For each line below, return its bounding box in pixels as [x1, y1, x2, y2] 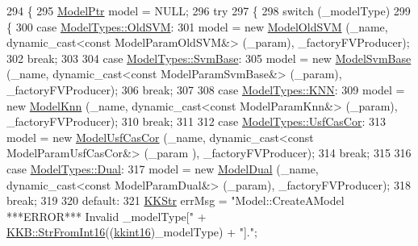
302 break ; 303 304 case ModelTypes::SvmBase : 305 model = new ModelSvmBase [6, 49, 412, 66]
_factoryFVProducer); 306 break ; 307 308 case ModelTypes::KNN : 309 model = [6, 81, 405, 98]
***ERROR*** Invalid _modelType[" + [6, 207, 207, 224]
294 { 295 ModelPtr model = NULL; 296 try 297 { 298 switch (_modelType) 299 [6, 2, 411, 19]
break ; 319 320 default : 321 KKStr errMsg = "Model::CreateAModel [6, 192, 345, 209]
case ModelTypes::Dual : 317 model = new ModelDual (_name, [6, 160, 319, 177]
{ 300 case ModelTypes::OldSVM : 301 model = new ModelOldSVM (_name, [6, 18, 388, 35]
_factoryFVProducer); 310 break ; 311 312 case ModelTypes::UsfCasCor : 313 [6, 113, 386, 130]
